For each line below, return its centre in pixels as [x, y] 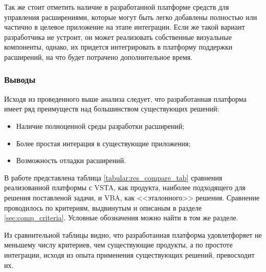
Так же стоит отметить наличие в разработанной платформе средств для [117, 7]
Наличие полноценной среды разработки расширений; [100, 126]
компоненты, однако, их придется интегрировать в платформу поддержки [118, 47]
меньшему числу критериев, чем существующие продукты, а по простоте [118, 245]
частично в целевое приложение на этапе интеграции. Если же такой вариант [125, 27]
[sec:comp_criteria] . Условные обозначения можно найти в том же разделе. [121, 218]
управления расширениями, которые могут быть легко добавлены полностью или [131, 17]
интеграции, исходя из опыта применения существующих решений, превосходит [129, 254]
